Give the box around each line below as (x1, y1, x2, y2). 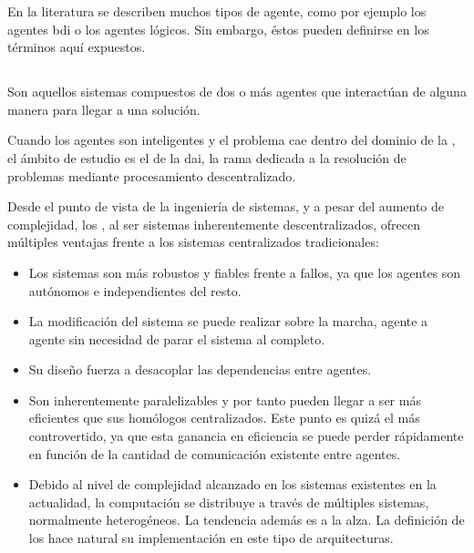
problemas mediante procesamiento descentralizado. (7, 166, 296, 185)
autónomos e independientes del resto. (28, 281, 242, 300)
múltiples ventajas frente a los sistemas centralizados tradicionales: (7, 232, 379, 251)
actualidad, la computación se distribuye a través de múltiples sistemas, (28, 492, 429, 511)
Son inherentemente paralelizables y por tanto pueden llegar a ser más (28, 390, 421, 409)
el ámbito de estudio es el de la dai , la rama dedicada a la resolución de (7, 148, 407, 167)
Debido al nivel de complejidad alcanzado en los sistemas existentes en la (28, 475, 437, 494)
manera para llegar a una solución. (7, 99, 201, 118)
